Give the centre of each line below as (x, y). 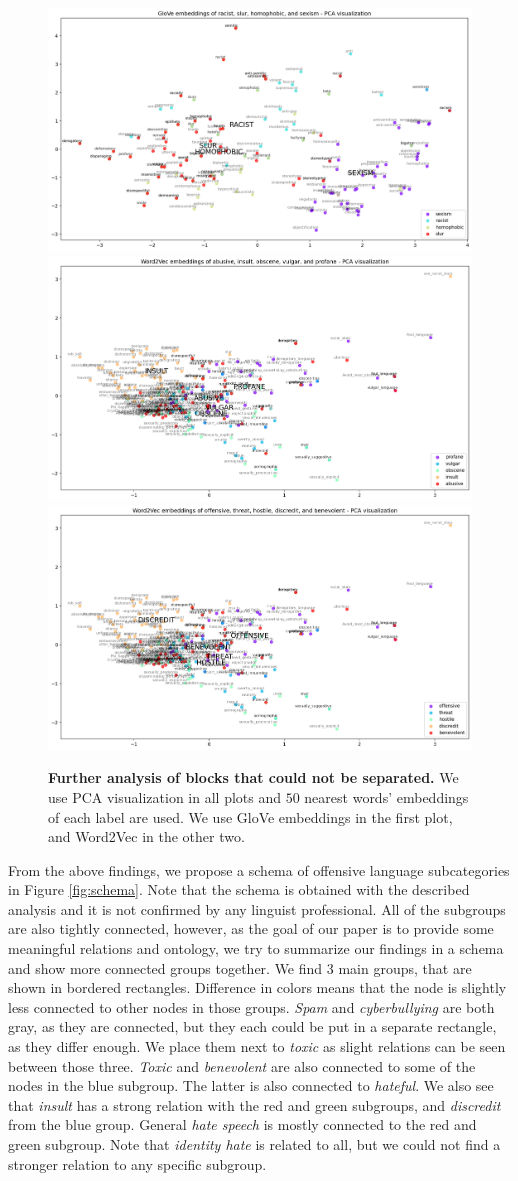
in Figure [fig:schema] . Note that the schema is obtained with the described (239, 889)
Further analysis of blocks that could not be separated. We (253, 777)
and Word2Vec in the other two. (146, 836)
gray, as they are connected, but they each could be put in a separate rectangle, (252, 1026)
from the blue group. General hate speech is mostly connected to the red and (242, 1124)
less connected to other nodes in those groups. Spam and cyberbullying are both (251, 1006)
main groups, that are (405, 967)
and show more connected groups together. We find (165, 967)
